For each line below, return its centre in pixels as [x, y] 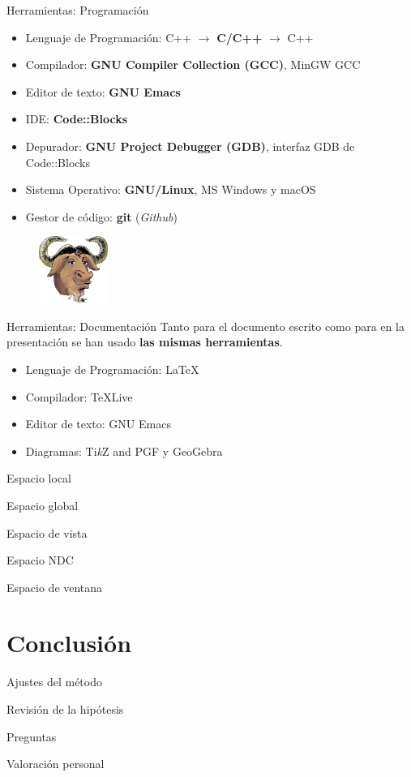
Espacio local [39, 478]
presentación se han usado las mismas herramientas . [145, 342]
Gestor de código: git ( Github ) [101, 216]
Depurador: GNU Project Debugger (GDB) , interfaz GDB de [190, 146]
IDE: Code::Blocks [77, 119]
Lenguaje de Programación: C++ [109, 37]
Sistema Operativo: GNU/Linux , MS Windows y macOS [171, 189]
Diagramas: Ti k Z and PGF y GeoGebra [124, 451]
